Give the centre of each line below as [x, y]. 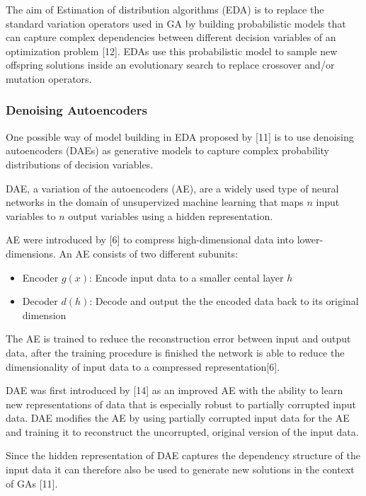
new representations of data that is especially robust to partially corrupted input [181, 404]
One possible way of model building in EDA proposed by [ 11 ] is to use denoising [180, 136]
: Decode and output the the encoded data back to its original [224, 301]
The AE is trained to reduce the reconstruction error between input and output [178, 339]
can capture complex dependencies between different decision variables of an [171, 37]
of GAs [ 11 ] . [32, 483]
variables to [31, 215]
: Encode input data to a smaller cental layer [187, 277]
